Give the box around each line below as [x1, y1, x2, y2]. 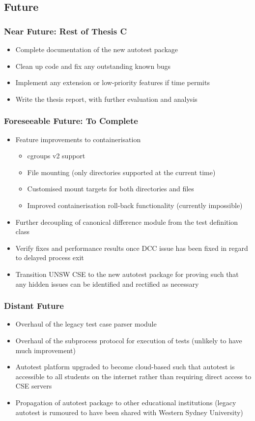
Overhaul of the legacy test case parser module [15, 319, 157, 329]
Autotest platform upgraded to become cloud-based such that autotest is [15, 361, 235, 372]
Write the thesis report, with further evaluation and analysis [15, 93, 198, 104]
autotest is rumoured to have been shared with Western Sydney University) [15, 407, 243, 417]
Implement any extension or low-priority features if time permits [15, 77, 210, 88]
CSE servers [15, 381, 52, 391]
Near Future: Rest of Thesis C [4, 25, 127, 37]
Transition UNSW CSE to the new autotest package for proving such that [15, 269, 239, 279]
